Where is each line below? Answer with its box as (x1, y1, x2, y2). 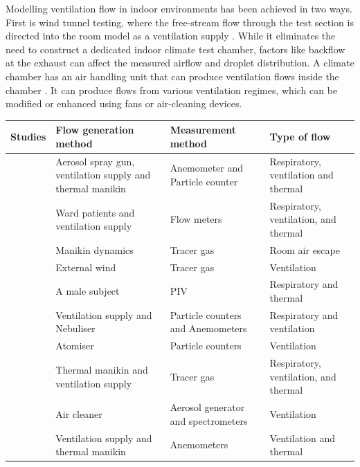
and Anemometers (170, 321, 247, 336)
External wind (55, 259, 116, 274)
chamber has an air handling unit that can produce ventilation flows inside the (6, 68, 339, 83)
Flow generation (55, 122, 134, 137)
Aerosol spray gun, (55, 154, 135, 168)
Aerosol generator (170, 400, 245, 414)
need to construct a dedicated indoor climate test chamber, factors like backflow (6, 42, 345, 56)
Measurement (170, 122, 236, 137)
